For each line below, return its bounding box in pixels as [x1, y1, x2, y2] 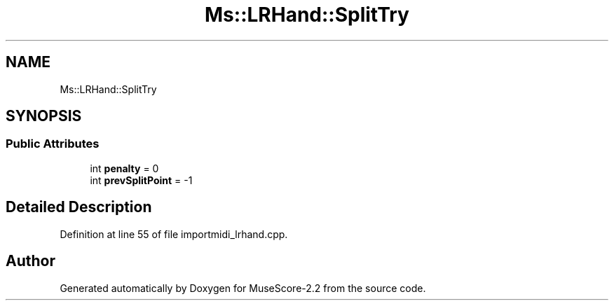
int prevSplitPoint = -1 [90, 174, 193, 186]
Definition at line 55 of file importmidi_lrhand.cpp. [60, 228, 288, 240]
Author [6, 252, 55, 270]
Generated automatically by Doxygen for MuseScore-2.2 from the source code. [60, 281, 426, 294]
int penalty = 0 [90, 162, 159, 174]
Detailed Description [6, 198, 152, 216]
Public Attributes [6, 137, 100, 151]
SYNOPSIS [6, 107, 82, 125]
